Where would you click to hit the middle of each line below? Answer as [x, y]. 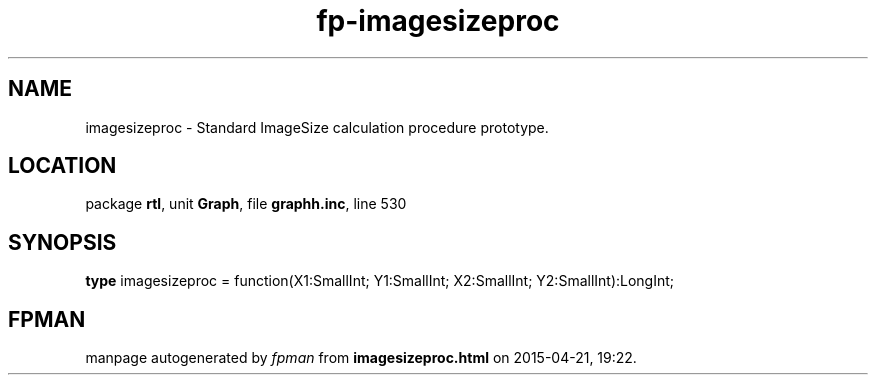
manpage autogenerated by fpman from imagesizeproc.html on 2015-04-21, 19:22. [361, 358]
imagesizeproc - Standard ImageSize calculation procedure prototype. [317, 127]
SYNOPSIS [62, 242]
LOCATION [62, 166]
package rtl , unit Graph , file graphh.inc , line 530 [246, 204]
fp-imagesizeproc [438, 21]
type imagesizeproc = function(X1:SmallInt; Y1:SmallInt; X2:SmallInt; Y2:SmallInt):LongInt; [380, 281]
